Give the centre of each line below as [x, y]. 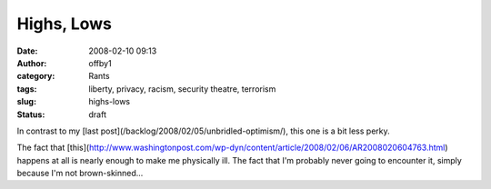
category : [36, 76]
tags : [27, 89]
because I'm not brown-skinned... [80, 174]
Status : [31, 114]
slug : [26, 102]
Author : [32, 63]
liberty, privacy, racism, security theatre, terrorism [182, 89]
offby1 [100, 63]
